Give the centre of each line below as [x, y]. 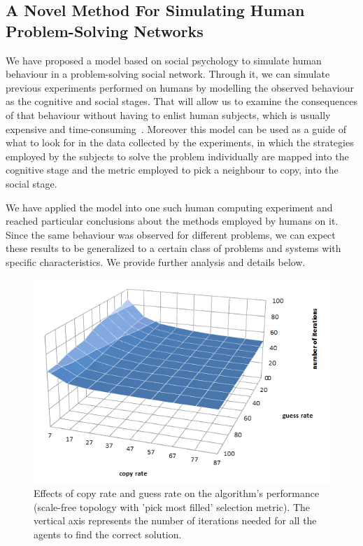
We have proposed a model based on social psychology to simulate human [164, 60]
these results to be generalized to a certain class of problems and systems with [173, 248]
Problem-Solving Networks [105, 30]
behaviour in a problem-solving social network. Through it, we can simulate [168, 74]
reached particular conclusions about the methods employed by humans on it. [172, 221]
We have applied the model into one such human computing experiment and [169, 207]
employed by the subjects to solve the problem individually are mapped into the [177, 156]
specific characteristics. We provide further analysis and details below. [156, 261]
